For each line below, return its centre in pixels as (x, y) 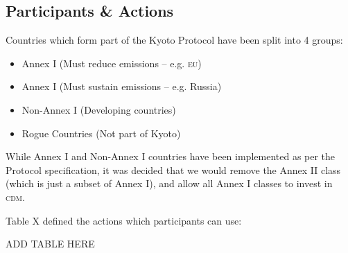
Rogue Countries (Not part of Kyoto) (101, 133)
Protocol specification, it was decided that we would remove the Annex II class (173, 169)
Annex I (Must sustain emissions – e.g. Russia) (122, 86)
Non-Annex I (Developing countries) (99, 109)
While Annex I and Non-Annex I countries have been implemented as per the (171, 156)
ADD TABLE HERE (50, 244)
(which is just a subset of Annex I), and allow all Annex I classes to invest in (169, 183)
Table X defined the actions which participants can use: (124, 220)
